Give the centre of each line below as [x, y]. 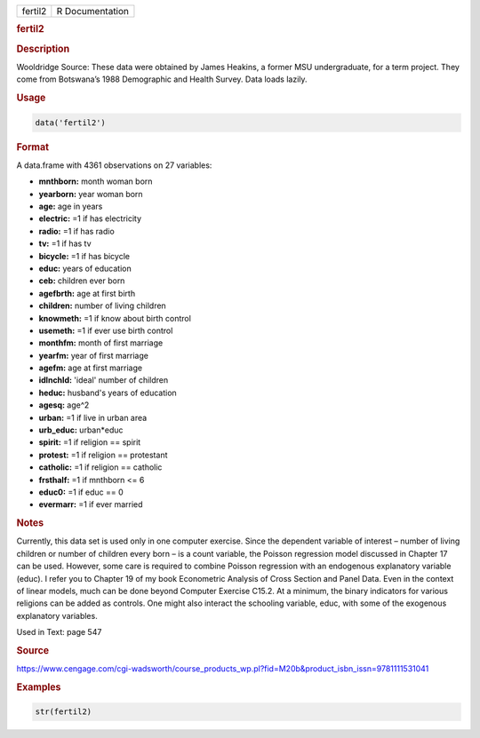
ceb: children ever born [82, 281]
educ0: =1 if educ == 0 [81, 492]
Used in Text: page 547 [59, 632]
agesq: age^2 [64, 405]
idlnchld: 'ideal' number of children [104, 380]
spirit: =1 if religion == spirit [90, 442]
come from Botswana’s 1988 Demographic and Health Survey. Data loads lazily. [162, 79]
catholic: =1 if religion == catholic [100, 467]
